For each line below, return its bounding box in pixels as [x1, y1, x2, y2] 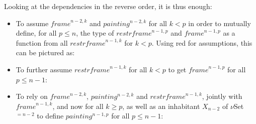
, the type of [76, 28, 114, 38]
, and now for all [52, 100, 104, 111]
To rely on [16, 91, 48, 101]
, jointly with [202, 91, 242, 101]
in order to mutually [188, 18, 251, 28]
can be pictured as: [16, 47, 75, 58]
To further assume [16, 64, 72, 74]
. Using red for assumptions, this [151, 37, 252, 48]
